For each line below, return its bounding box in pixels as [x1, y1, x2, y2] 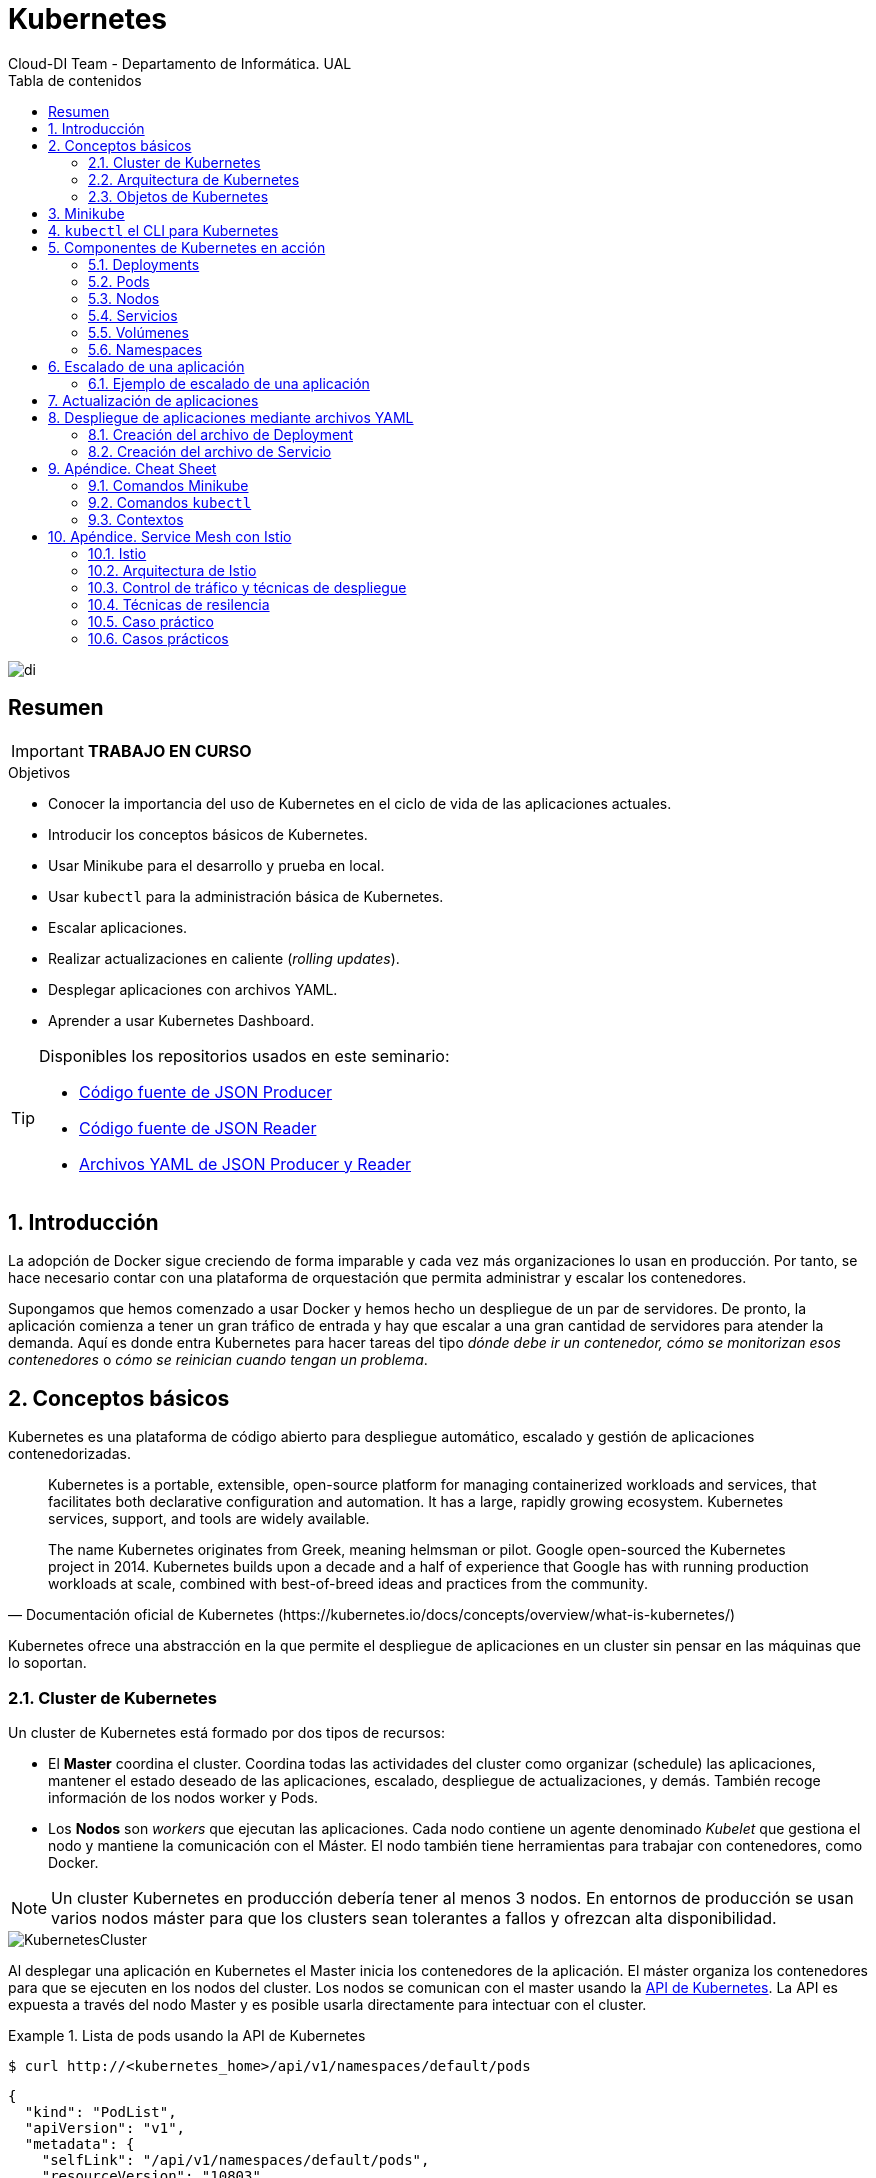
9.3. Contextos [88, 510, 184, 528]
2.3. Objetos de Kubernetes [88, 187, 269, 205]
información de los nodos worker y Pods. [48, 1789, 319, 1807]
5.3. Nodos [88, 289, 160, 307]
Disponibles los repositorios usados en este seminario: [39, 1045, 450, 1066]
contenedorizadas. [8, 1445, 131, 1463]
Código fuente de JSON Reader [79, 1117, 317, 1138]
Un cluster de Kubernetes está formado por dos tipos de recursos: [8, 1724, 446, 1742]
